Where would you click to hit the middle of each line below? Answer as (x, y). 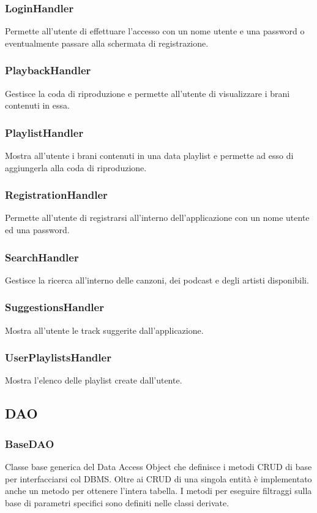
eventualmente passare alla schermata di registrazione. (107, 43)
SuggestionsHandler (54, 307)
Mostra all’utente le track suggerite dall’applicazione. (104, 330)
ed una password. (37, 230)
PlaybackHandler (48, 70)
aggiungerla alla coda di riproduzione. (76, 167)
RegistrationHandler (56, 195)
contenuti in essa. (37, 105)
